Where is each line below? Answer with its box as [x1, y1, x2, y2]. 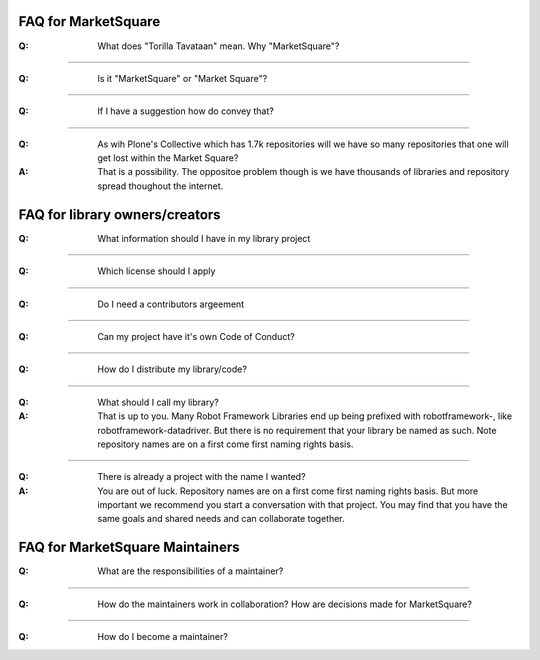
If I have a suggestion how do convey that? [97, 105, 274, 117]
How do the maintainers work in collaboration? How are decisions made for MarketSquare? [97, 598, 472, 610]
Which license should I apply [97, 265, 216, 277]
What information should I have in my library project [97, 232, 311, 244]
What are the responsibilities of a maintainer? [97, 565, 284, 577]
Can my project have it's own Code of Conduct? [97, 330, 295, 342]
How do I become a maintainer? [97, 631, 229, 643]
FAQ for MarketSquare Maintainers [18, 539, 240, 556]
